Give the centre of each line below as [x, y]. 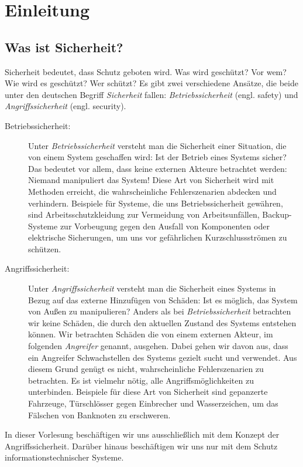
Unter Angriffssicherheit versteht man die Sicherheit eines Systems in [152, 288]
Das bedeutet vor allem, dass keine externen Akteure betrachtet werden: [158, 168]
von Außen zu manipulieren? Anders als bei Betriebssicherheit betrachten [160, 311]
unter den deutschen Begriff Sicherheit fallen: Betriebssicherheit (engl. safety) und [151, 94]
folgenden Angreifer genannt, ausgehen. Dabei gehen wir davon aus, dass [158, 346]
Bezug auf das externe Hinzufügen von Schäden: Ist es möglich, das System [163, 300]
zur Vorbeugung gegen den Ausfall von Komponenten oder [165, 226]
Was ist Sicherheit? [64, 47]
